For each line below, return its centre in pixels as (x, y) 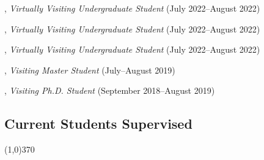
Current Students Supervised (98, 124)
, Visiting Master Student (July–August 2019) (90, 70)
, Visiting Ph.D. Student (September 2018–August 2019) (110, 90)
